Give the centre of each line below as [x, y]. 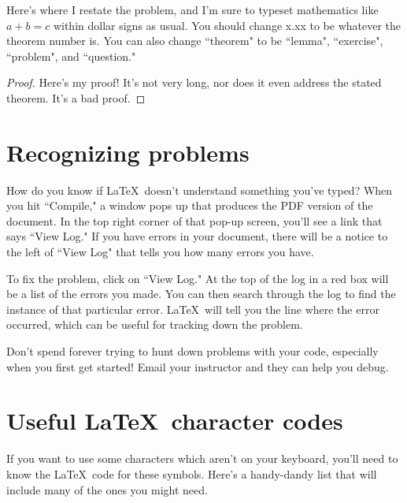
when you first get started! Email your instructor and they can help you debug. [198, 366]
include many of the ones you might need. [107, 489]
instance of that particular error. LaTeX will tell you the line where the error [193, 309]
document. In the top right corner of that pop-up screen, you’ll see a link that [194, 220]
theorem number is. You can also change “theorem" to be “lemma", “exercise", [195, 41]
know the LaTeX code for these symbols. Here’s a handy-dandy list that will [192, 473]
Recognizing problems [128, 152]
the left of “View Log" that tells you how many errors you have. [160, 252]
